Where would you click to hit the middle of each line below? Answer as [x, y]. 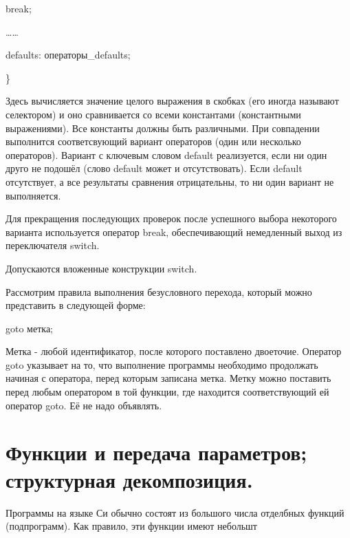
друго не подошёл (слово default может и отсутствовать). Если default [154, 168]
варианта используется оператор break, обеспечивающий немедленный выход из [174, 232]
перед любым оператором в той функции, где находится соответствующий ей [167, 392]
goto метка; [29, 328]
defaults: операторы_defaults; [68, 55]
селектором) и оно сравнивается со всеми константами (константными [153, 114]
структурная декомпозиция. [129, 479]
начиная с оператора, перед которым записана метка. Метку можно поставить [168, 378]
